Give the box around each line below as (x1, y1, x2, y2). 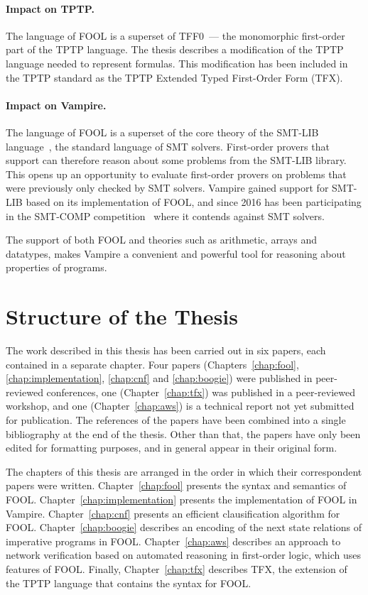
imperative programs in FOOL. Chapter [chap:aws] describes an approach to (6, 533, 341, 548)
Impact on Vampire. (6, 97, 107, 112)
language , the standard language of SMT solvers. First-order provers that (6, 138, 330, 153)
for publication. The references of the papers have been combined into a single (6, 413, 346, 427)
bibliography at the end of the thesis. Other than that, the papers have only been (6, 426, 361, 441)
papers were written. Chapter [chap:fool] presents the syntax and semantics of (6, 478, 347, 493)
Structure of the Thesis (6, 302, 238, 331)
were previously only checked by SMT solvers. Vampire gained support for (6, 180, 329, 195)
